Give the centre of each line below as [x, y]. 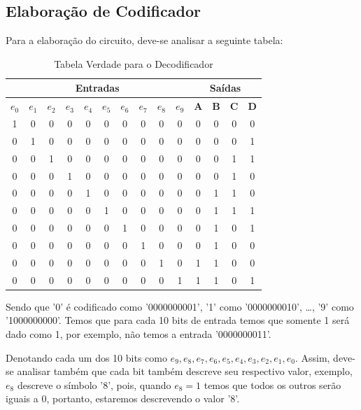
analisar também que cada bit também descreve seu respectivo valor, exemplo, [185, 371]
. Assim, [312, 357]
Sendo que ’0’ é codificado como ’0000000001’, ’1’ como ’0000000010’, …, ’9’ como [180, 306]
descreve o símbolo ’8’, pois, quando [94, 384]
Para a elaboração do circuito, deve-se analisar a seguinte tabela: [144, 40]
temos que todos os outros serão [272, 384]
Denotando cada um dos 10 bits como [86, 357]
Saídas [225, 88]
